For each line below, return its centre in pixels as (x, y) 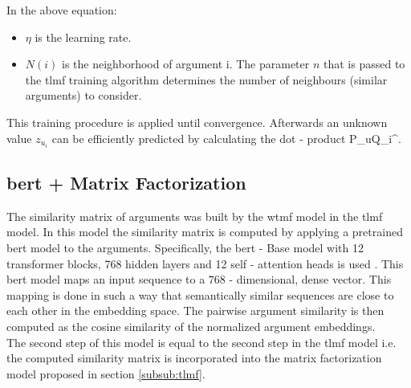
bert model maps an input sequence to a (106, 279)
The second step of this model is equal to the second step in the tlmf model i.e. (201, 342)
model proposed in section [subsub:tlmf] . (106, 373)
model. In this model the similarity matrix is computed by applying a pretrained (205, 232)
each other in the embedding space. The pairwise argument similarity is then (195, 310)
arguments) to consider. (83, 95)
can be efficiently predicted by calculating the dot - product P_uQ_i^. (226, 138)
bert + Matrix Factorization (126, 183)
